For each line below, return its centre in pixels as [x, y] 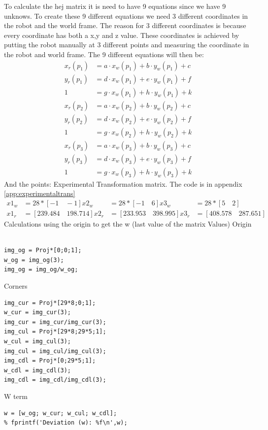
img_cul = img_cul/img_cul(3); [55, 351]
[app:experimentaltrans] [40, 193]
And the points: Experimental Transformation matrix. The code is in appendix [123, 183]
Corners [16, 286]
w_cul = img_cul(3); [38, 342]
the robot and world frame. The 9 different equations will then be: [104, 54]
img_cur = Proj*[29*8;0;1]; [50, 303]
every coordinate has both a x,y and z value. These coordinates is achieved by [122, 35]
